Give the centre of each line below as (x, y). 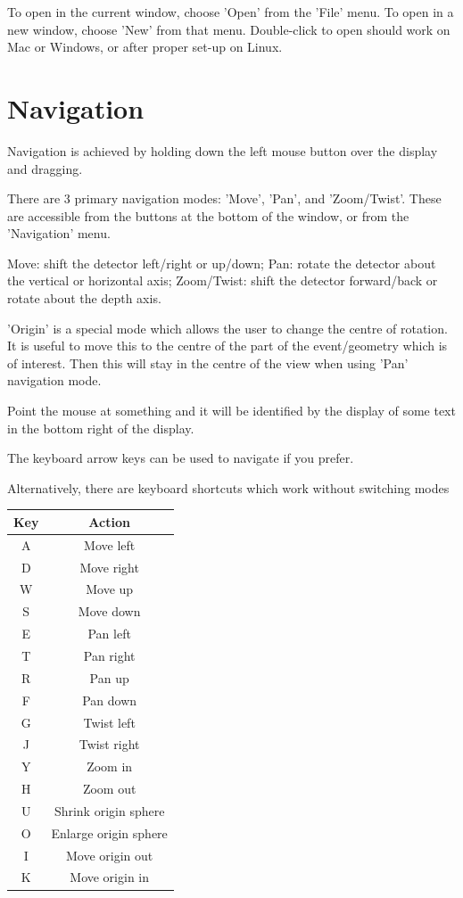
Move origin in (110, 877)
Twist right (109, 744)
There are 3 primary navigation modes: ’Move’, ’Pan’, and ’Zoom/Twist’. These (224, 198)
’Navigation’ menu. (59, 233)
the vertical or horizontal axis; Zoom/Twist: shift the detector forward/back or (223, 280)
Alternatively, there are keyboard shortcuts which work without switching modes (228, 487)
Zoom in (110, 766)
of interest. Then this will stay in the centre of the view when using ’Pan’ (208, 362)
